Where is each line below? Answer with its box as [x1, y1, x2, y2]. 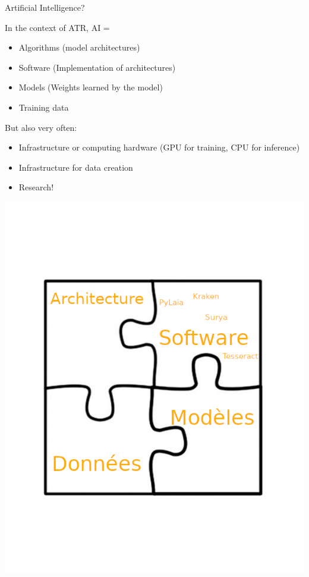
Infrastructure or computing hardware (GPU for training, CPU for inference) [18, 141, 300, 153]
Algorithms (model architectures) [18, 41, 140, 54]
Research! [18, 181, 54, 193]
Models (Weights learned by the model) [18, 81, 163, 93]
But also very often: [5, 121, 77, 133]
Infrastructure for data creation [18, 161, 133, 173]
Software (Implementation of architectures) [18, 61, 176, 73]
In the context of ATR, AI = [5, 21, 110, 33]
